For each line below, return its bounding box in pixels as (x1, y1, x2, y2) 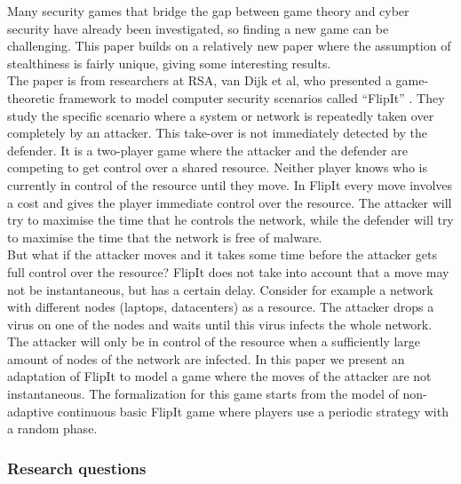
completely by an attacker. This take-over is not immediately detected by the (7, 123, 428, 142)
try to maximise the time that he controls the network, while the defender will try (7, 210, 454, 229)
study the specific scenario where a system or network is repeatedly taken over (7, 106, 434, 124)
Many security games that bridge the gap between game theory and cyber (7, 2, 409, 20)
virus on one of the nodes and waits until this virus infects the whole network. (7, 314, 433, 333)
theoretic (7, 88, 55, 107)
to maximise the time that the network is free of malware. (7, 227, 322, 246)
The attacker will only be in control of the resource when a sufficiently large (7, 332, 421, 351)
